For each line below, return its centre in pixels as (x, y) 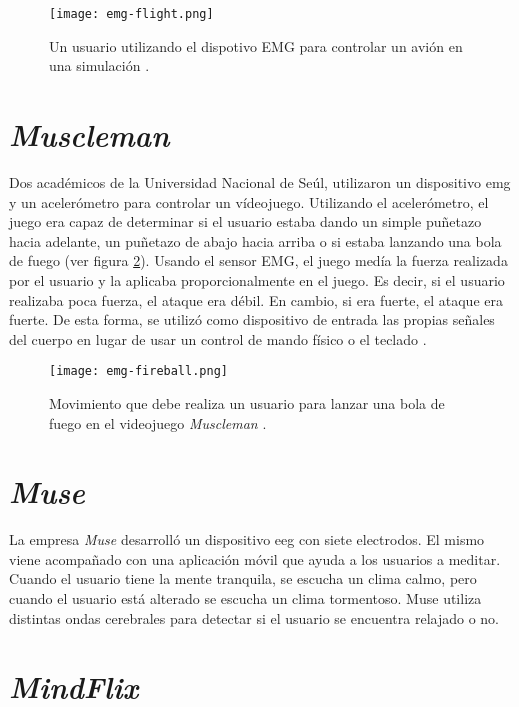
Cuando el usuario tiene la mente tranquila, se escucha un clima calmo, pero (243, 578)
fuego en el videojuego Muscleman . (158, 422)
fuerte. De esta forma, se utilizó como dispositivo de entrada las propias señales (252, 319)
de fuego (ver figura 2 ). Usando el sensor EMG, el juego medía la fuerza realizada (258, 260)
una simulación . (99, 65)
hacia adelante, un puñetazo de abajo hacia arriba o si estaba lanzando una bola (255, 240)
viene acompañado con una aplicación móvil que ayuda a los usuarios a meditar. (255, 558)
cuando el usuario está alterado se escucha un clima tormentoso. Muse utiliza (245, 598)
